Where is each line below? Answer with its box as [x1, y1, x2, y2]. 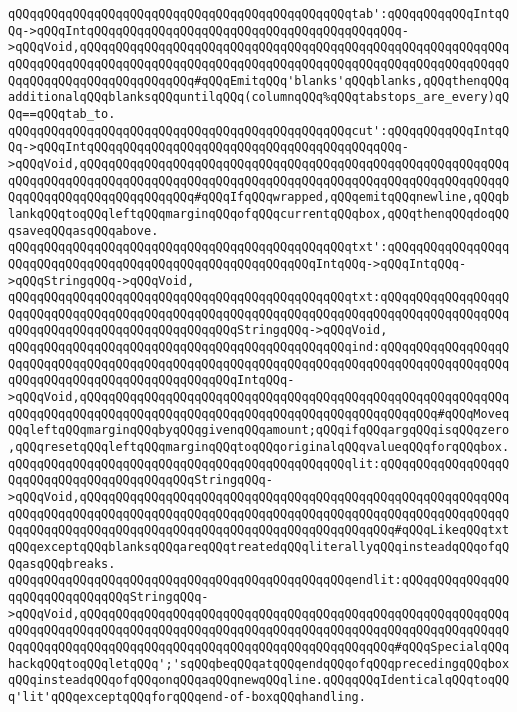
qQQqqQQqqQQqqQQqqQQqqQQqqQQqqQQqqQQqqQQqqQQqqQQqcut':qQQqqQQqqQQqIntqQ [8, 123, 510, 138]
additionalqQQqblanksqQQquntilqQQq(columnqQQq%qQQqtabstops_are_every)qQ [8, 90, 510, 105]
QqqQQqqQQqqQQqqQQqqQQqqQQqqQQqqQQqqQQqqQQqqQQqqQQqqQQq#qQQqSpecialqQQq [8, 639, 510, 654]
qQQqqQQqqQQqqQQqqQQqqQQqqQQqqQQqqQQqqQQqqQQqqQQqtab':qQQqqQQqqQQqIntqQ [8, 7, 510, 21]
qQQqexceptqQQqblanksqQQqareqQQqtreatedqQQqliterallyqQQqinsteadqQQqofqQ [8, 540, 510, 554]
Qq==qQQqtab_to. [8, 106, 116, 121]
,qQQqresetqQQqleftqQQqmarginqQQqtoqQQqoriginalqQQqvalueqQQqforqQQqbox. [8, 440, 510, 455]
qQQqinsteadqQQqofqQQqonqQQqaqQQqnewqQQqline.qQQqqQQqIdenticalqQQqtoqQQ [8, 673, 510, 688]
